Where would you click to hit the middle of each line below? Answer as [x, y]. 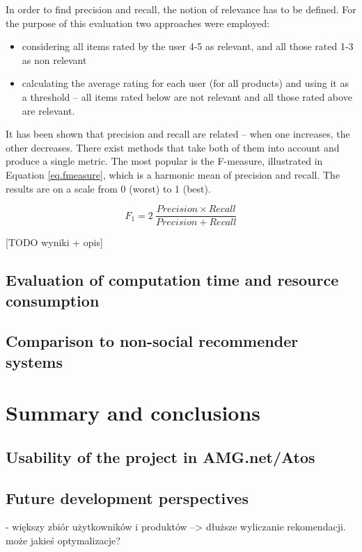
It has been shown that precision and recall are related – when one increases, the [178, 134]
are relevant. [48, 110]
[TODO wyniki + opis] [54, 242]
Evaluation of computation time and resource [172, 280]
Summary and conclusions [133, 413]
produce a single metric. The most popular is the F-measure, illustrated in [164, 161]
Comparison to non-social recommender [152, 341]
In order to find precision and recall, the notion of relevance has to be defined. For [181, 9]
